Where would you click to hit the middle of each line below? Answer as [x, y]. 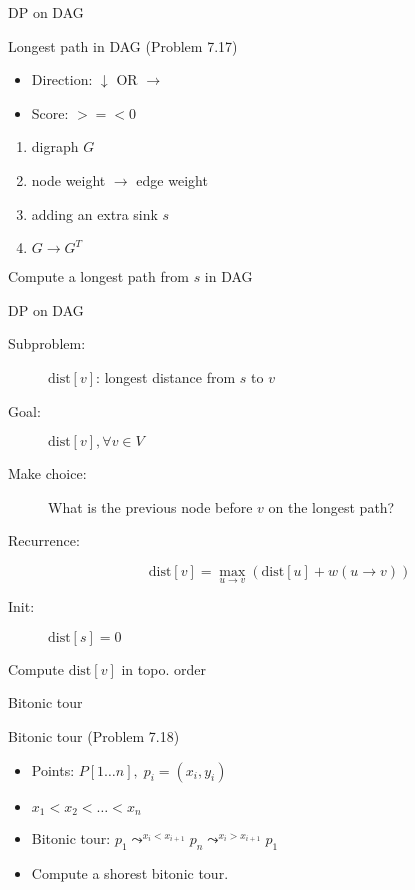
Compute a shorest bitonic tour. [130, 872]
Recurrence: [44, 540]
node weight [68, 179]
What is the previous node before [150, 506]
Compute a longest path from [98, 276]
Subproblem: [47, 343]
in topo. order [163, 668]
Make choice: [47, 473]
